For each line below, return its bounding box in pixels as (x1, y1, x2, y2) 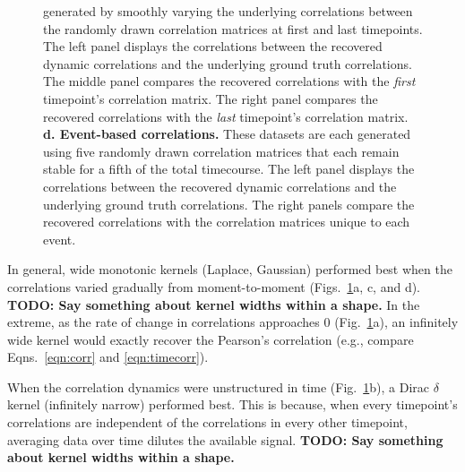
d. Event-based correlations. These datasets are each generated (43, 124, 411, 143)
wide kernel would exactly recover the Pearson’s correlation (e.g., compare (7, 330, 414, 348)
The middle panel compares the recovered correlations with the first (43, 72, 416, 90)
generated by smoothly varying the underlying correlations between (43, 2, 413, 20)
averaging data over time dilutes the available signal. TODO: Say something (7, 430, 443, 449)
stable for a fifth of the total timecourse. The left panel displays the (43, 159, 415, 178)
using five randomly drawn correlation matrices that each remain (43, 142, 400, 160)
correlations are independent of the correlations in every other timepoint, (7, 413, 408, 432)
